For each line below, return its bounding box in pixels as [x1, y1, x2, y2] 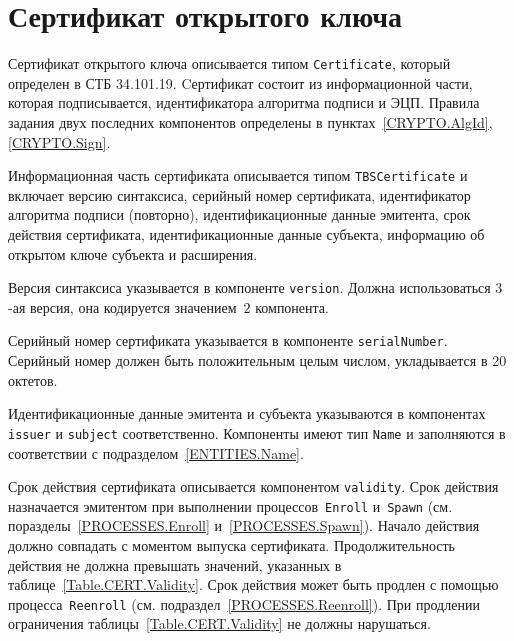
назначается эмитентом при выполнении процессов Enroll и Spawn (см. [8, 495, 453, 516]
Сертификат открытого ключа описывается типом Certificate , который [8, 53, 451, 74]
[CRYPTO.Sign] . [8, 131, 111, 152]
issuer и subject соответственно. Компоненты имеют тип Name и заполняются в [8, 422, 506, 443]
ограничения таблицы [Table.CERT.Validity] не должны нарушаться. [8, 613, 431, 634]
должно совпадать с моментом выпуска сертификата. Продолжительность [8, 535, 455, 556]
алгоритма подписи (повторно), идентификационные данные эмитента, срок [8, 204, 471, 225]
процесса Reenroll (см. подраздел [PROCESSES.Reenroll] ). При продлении [8, 593, 480, 614]
